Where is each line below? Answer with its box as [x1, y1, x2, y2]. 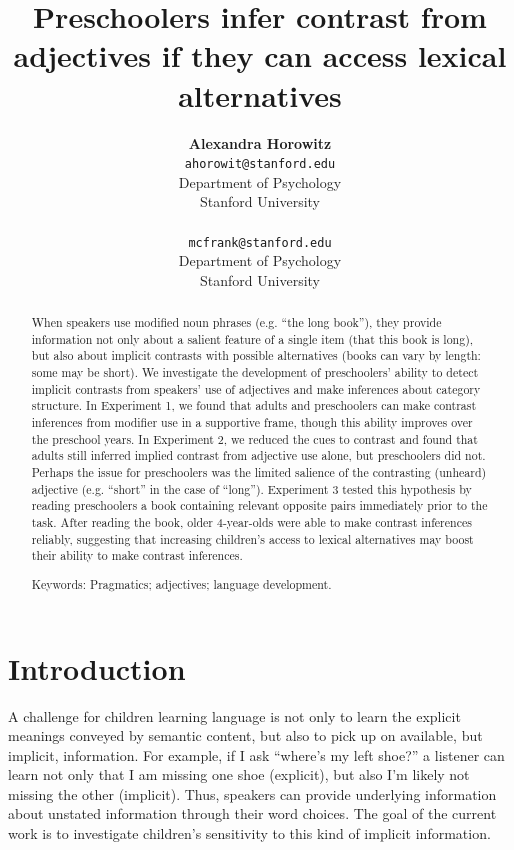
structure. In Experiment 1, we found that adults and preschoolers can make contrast [31, 397, 477, 414]
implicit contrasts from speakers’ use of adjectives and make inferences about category [31, 380, 481, 397]
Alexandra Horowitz [188, 132, 332, 153]
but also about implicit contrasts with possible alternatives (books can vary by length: [31, 347, 481, 364]
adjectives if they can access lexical [13, 35, 507, 76]
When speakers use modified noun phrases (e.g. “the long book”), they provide [31, 314, 442, 331]
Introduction [8, 647, 186, 688]
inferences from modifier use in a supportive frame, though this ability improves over [31, 414, 473, 431]
